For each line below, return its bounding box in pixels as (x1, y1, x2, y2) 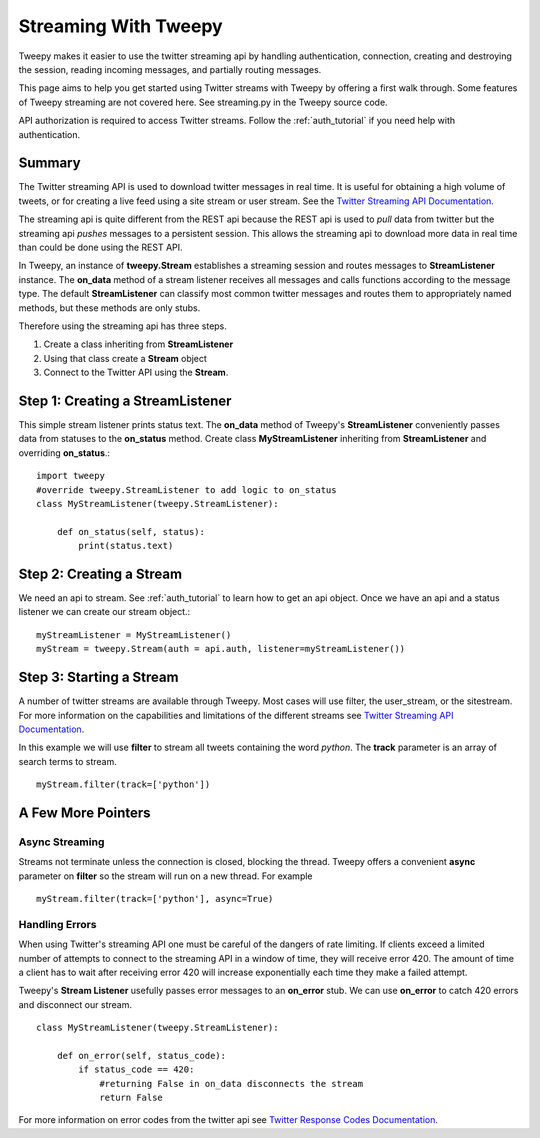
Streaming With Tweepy (18, 15, 224, 37)
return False (99, 1092, 164, 1104)
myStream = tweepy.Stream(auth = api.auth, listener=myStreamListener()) (36, 643, 406, 655)
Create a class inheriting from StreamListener (43, 338, 234, 350)
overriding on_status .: (18, 446, 110, 459)
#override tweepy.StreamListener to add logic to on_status (36, 484, 337, 495)
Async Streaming (18, 835, 105, 849)
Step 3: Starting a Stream (18, 669, 179, 686)
